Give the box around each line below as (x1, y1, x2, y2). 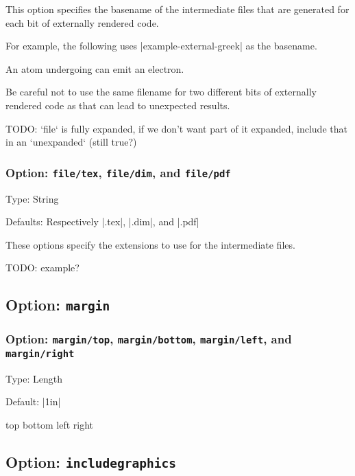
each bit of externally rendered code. (5, 15, 159, 30)
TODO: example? (5, 260, 79, 275)
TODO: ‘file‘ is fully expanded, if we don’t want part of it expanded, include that (5, 121, 347, 135)
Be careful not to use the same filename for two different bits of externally (5, 84, 317, 99)
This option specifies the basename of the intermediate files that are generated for (5, 2, 350, 16)
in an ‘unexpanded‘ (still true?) (5, 135, 137, 149)
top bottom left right (5, 417, 94, 431)
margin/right (5, 348, 75, 359)
